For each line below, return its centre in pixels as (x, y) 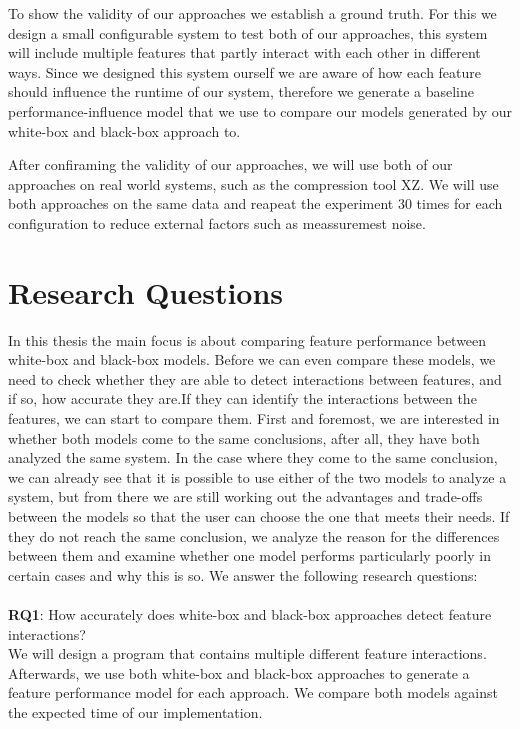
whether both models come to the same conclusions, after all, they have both (244, 437)
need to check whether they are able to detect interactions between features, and (255, 378)
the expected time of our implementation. (135, 711)
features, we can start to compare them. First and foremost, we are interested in (254, 418)
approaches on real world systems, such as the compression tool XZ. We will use (253, 183)
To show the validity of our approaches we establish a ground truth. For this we (252, 13)
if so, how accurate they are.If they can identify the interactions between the (242, 398)
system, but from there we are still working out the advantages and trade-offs (245, 496)
